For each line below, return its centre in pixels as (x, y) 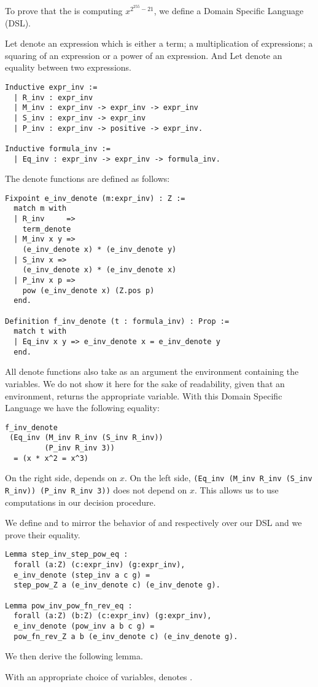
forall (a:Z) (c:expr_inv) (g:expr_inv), (99, 565)
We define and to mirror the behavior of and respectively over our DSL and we (153, 523)
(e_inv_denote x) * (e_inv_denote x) (99, 270)
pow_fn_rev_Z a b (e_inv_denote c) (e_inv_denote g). (126, 636)
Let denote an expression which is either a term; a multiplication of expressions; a (159, 43)
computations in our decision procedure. (80, 502)
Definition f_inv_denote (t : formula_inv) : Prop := (117, 321)
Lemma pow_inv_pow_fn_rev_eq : (69, 606)
